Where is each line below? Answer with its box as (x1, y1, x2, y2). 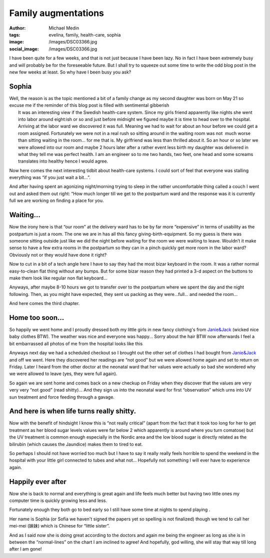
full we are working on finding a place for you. (9, 197, 104, 203)
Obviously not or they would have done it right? (9, 251, 107, 257)
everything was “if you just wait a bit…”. (9, 174, 91, 180)
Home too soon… (9, 313, 64, 322)
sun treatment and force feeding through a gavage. (9, 394, 115, 400)
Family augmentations (9, 7, 104, 18)
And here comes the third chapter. (9, 300, 80, 306)
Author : (9, 25, 26, 31)
